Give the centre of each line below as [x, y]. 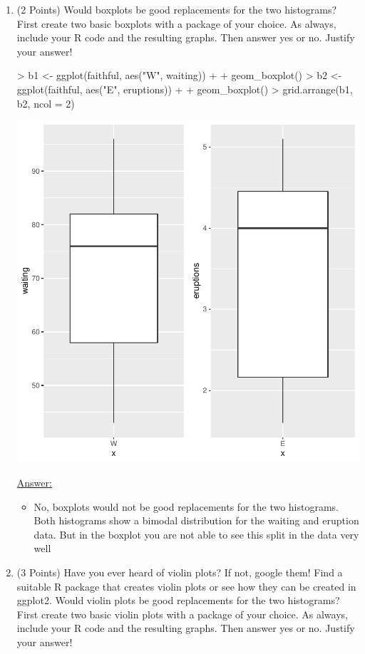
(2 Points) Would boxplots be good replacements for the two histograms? [177, 9]
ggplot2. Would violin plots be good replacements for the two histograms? [178, 600]
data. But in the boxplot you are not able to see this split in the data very [196, 534]
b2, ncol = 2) [46, 103]
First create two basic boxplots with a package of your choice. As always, [176, 23]
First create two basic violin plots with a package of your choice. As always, [182, 614]
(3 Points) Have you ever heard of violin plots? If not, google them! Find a [180, 572]
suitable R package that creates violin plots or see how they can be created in [186, 586]
